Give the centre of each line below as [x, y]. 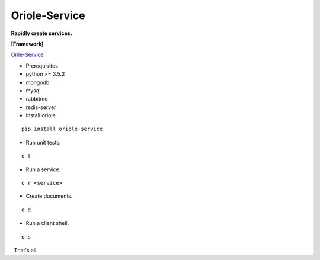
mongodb [38, 82]
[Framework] [27, 44]
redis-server [41, 107]
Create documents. [49, 196]
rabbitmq [37, 99]
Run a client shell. [47, 223]
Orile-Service [27, 55]
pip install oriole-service [62, 129]
